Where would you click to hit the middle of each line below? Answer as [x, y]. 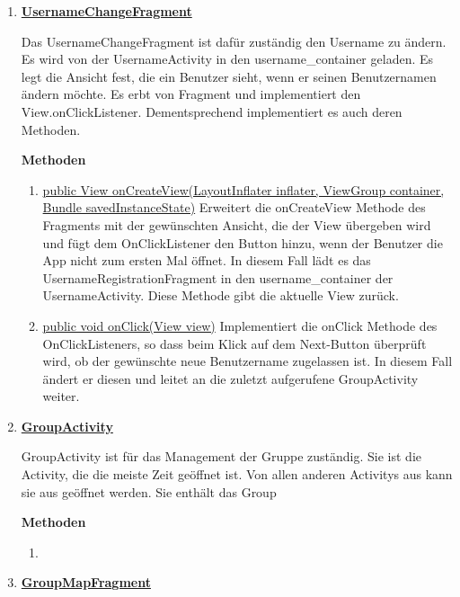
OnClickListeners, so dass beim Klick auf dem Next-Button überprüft [234, 343]
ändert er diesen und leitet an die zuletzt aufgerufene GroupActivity [230, 378]
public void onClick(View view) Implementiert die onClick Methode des [240, 325]
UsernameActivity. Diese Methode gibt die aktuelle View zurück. [221, 295]
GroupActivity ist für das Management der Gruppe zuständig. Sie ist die [221, 456]
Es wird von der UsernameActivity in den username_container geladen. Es [227, 59]
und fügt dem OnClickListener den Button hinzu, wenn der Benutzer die [243, 242]
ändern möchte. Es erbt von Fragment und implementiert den [191, 94]
